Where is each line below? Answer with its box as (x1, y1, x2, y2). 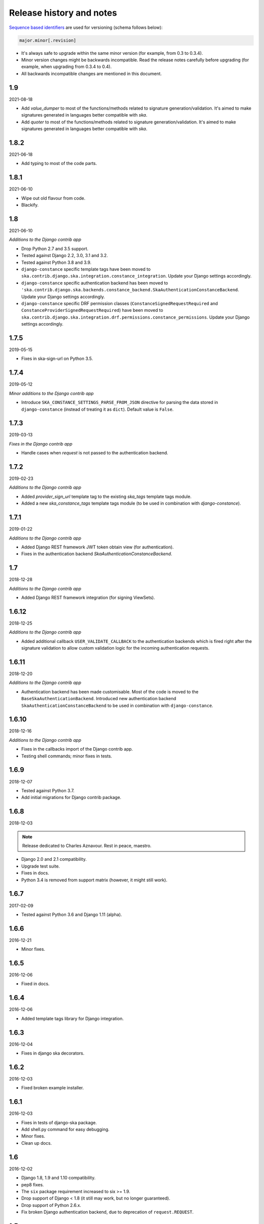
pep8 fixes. (21, 1181, 44, 1187)
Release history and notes (9, 7, 117, 18)
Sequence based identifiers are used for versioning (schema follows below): (9, 24, 163, 30)
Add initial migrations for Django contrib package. (21, 795, 122, 800)
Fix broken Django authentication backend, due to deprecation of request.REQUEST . (21, 1209, 194, 1215)
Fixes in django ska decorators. (21, 1050, 85, 1056)
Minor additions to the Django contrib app (9, 390, 94, 396)
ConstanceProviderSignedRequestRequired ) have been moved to (21, 307, 163, 313)
